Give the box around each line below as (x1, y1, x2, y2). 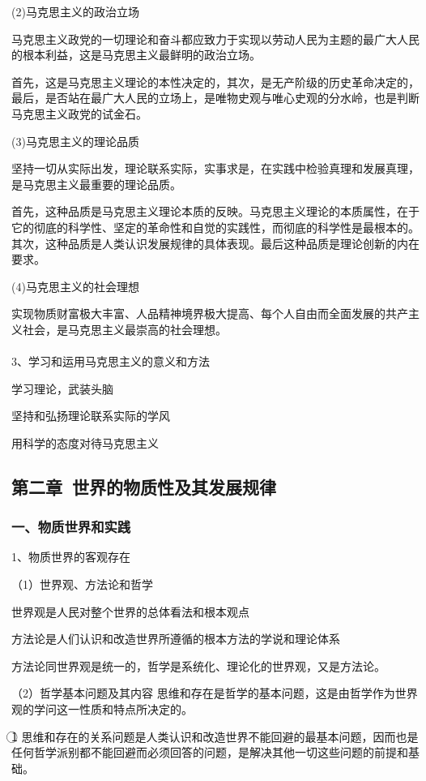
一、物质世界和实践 (11, 517, 131, 537)
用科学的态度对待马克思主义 (11, 434, 159, 451)
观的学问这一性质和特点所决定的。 (11, 701, 193, 718)
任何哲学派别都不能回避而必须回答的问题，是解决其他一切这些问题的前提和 (11, 744, 408, 761)
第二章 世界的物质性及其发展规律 (11, 474, 277, 499)
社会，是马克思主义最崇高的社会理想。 (22, 320, 227, 337)
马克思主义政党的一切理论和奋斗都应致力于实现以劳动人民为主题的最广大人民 (11, 30, 420, 47)
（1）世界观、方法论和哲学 (11, 576, 153, 593)
